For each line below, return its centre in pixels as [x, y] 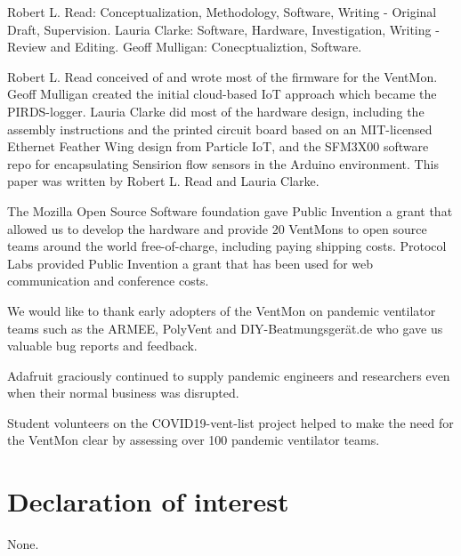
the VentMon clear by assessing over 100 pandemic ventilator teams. [194, 440]
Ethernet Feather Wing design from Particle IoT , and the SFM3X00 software [218, 146]
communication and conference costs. [108, 281]
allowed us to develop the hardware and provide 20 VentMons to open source [217, 228]
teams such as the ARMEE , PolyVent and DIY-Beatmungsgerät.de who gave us [225, 328]
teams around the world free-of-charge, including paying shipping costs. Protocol [227, 246]
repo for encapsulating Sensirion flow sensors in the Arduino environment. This [223, 163]
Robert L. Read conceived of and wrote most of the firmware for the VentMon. [222, 76]
